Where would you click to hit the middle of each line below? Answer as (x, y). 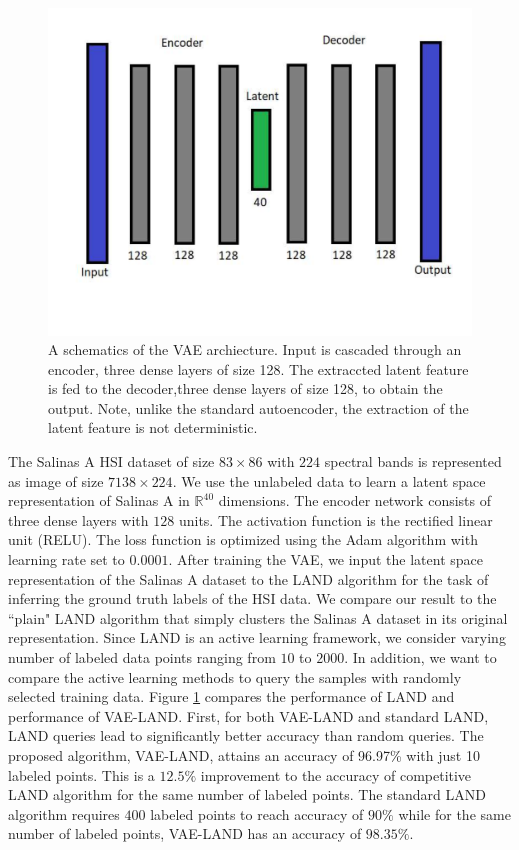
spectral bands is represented (413, 461)
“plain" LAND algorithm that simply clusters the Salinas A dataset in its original (258, 617)
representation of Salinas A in (99, 500)
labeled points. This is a (81, 774)
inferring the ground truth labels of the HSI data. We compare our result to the (252, 598)
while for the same (454, 813)
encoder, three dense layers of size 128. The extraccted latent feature (258, 368)
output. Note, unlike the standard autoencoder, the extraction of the (258, 407)
